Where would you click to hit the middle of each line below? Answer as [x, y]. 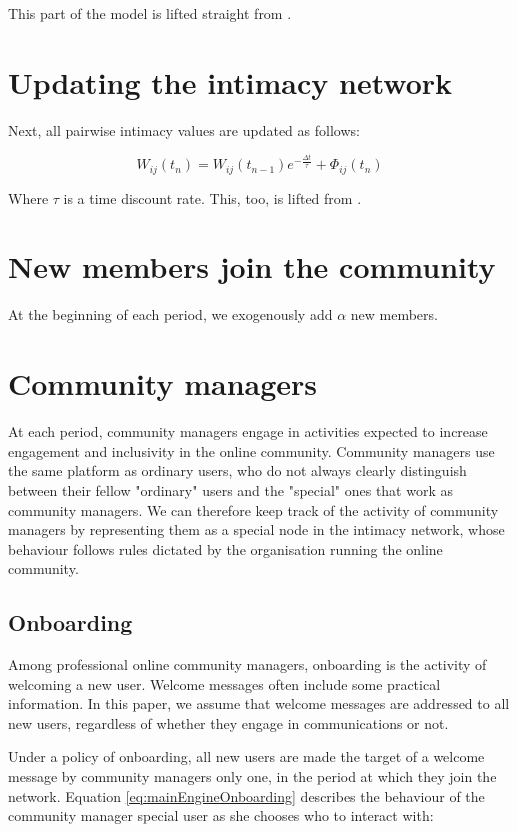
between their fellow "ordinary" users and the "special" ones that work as [231, 489]
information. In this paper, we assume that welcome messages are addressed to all [259, 703]
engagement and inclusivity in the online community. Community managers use [251, 450]
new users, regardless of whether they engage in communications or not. [228, 722]
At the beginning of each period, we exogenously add [170, 314]
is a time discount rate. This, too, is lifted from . [212, 197]
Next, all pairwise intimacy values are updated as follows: [184, 129]
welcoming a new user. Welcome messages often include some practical [224, 683]
